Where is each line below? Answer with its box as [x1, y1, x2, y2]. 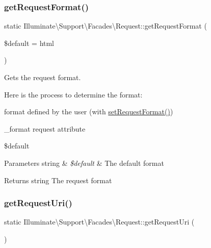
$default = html [4, 37, 55, 48]
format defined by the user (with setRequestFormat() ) [4, 106, 173, 117]
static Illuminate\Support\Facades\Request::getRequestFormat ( [4, 20, 207, 31]
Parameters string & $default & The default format [4, 157, 164, 168]
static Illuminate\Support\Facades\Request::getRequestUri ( [4, 216, 195, 227]
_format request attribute [4, 123, 86, 134]
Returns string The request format [4, 175, 112, 185]
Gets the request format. [4, 72, 81, 82]
